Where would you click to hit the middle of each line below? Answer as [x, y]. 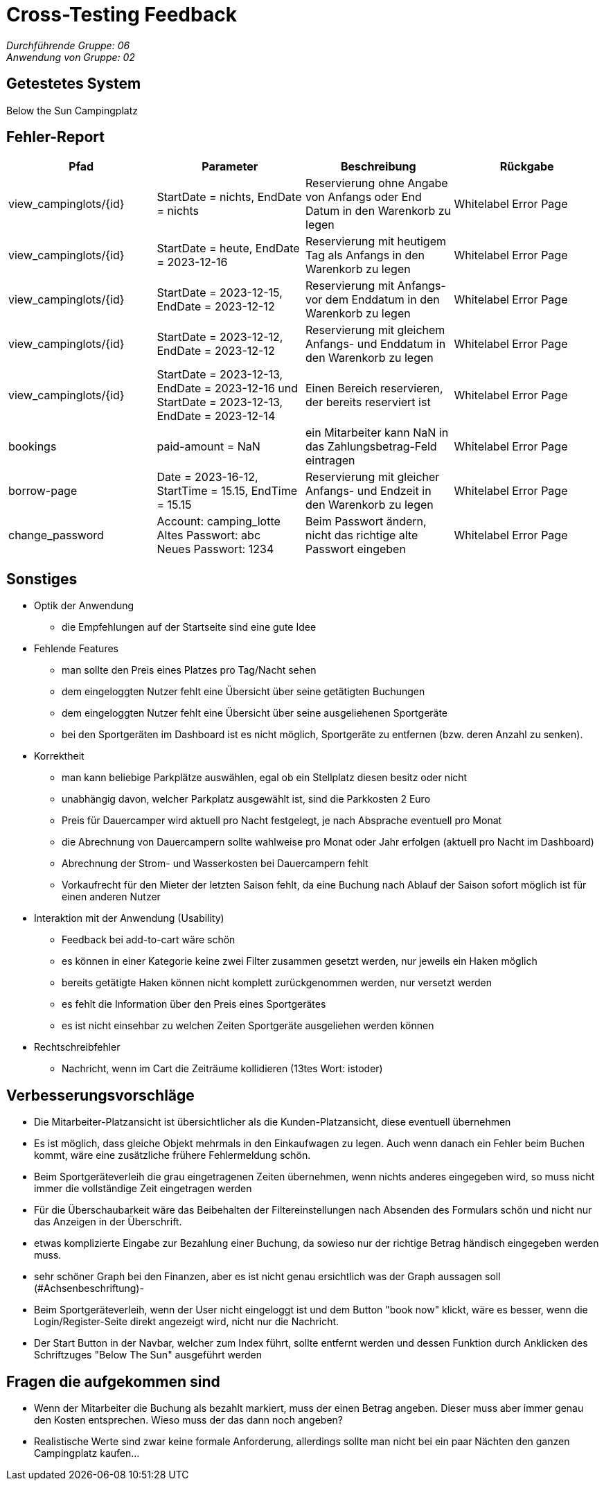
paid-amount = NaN [208, 447]
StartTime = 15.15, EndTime [227, 491]
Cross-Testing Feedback [122, 15]
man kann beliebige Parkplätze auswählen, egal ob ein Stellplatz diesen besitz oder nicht [265, 778]
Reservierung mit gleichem [375, 330]
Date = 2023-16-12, [207, 477]
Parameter [230, 167]
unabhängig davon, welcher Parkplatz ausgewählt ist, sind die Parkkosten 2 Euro [246, 799]
